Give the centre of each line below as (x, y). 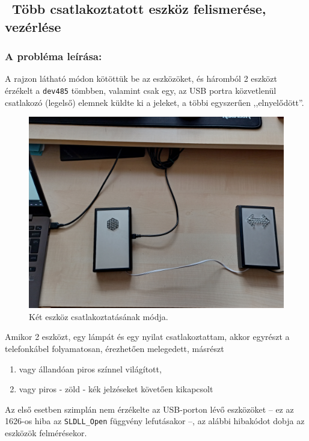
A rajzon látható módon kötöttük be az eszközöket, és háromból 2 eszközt (141, 79)
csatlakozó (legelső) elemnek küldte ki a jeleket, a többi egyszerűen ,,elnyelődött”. (154, 102)
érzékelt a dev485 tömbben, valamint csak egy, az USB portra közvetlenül (141, 90)
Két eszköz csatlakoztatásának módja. (99, 316)
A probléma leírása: (54, 56)
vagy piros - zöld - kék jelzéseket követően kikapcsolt (116, 389)
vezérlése (33, 26)
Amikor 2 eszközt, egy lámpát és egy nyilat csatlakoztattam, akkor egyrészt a (147, 337)
